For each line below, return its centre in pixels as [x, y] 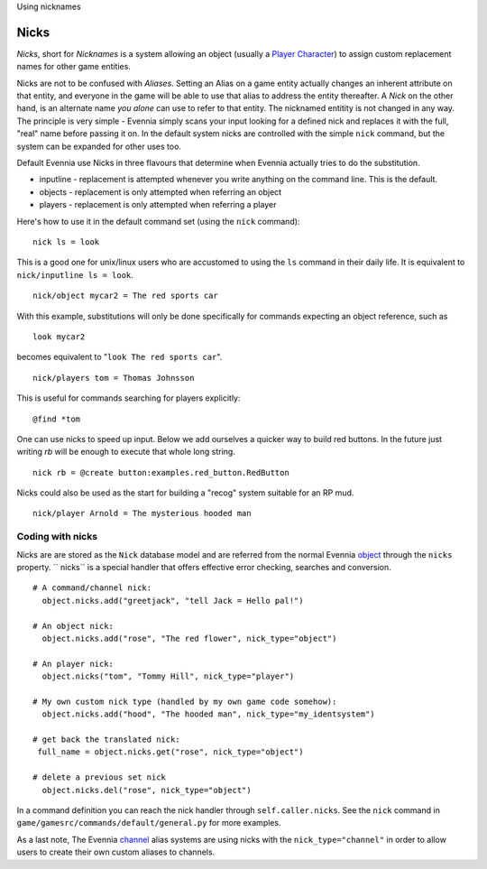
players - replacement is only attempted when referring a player [158, 205]
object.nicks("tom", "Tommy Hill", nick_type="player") [168, 676]
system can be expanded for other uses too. [99, 146]
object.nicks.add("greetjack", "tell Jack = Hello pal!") [173, 601]
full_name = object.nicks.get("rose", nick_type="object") [170, 752]
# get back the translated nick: [106, 740]
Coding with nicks [57, 537]
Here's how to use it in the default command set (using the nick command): [158, 221]
